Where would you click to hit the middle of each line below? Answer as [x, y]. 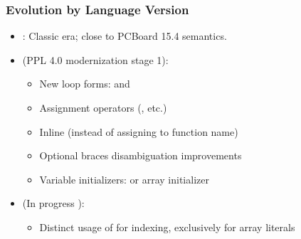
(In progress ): [53, 203]
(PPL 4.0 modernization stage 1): [95, 59]
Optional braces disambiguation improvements [141, 155]
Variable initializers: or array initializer [124, 179]
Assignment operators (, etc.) [103, 107]
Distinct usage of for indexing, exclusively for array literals [167, 227]
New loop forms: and [85, 84]
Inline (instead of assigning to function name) [139, 131]
